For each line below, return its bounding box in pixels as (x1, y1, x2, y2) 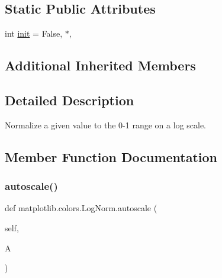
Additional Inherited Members (5, 56, 196, 75)
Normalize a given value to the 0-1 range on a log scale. (5, 118, 206, 131)
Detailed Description (5, 90, 134, 109)
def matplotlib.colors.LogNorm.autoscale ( (5, 202, 157, 214)
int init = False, (5, 27, 63, 40)
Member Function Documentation (5, 147, 218, 166)
